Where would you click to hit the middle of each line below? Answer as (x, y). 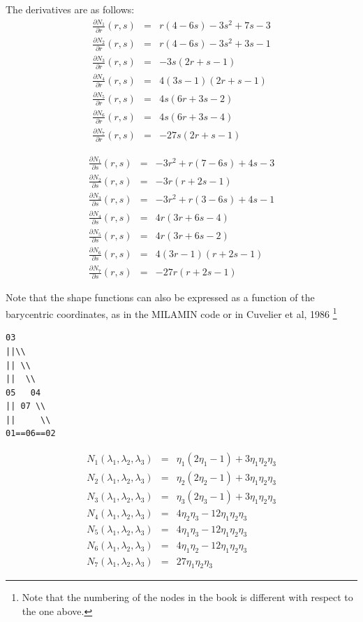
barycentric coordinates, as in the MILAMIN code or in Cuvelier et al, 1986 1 (171, 313)
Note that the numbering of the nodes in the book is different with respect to (187, 597)
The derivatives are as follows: (70, 9)
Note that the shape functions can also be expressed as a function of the (160, 297)
